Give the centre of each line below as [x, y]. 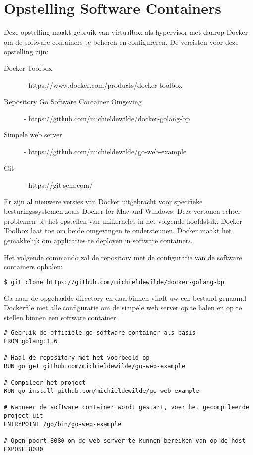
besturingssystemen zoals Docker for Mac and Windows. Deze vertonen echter [122, 211]
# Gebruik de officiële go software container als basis [100, 333]
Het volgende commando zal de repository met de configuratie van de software [123, 257]
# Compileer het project [45, 383]
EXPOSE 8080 [24, 449]
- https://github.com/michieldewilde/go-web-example [105, 151]
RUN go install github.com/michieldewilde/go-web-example [102, 391]
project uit [24, 416]
